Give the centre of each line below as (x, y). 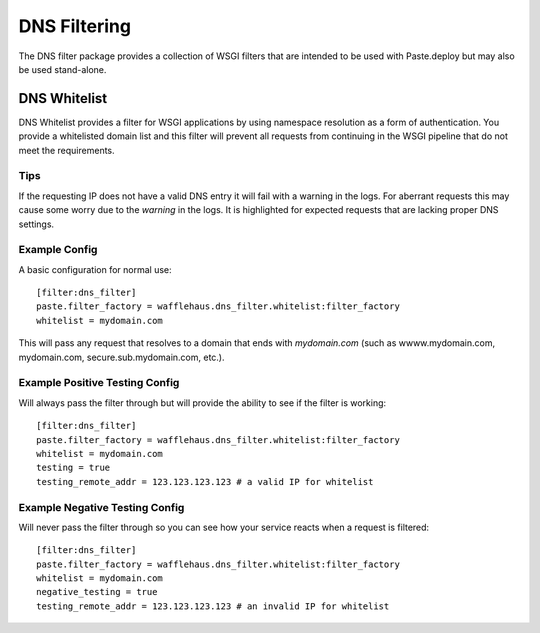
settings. (36, 224)
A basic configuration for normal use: (95, 269)
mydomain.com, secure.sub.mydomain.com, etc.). (121, 357)
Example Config (58, 250)
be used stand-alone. (62, 69)
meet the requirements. (66, 150)
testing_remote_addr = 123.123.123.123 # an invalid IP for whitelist (213, 606)
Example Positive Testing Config (99, 383)
